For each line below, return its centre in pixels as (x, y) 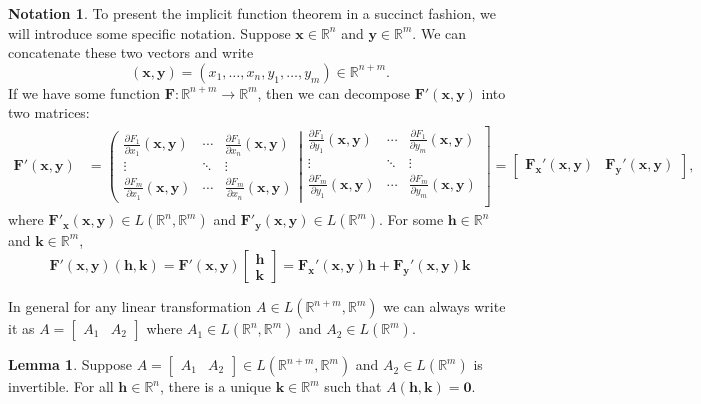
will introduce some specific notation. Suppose (149, 32)
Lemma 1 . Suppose (70, 364)
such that (353, 386)
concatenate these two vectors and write (131, 52)
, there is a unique (215, 386)
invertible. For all (61, 386)
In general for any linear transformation (130, 306)
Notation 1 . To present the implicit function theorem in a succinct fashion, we (252, 13)
